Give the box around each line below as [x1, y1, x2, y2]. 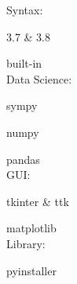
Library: [6, 235, 46, 251]
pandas [6, 150, 40, 167]
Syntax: [6, 2, 43, 18]
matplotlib [6, 220, 57, 236]
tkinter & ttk [6, 193, 69, 209]
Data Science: [6, 70, 72, 87]
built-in [6, 55, 42, 72]
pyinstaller [6, 262, 57, 278]
